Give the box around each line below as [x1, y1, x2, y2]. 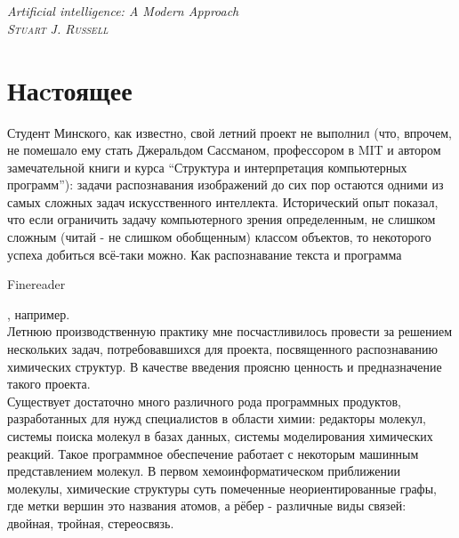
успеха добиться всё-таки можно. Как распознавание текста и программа [7, 245, 402, 263]
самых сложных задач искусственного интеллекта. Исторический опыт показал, [7, 192, 439, 211]
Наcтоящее [7, 71, 133, 108]
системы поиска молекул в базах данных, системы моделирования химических [7, 427, 433, 445]
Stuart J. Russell [7, 19, 109, 37]
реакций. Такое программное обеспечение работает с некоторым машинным [7, 444, 419, 462]
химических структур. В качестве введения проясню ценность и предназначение [7, 357, 442, 375]
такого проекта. [7, 374, 91, 393]
